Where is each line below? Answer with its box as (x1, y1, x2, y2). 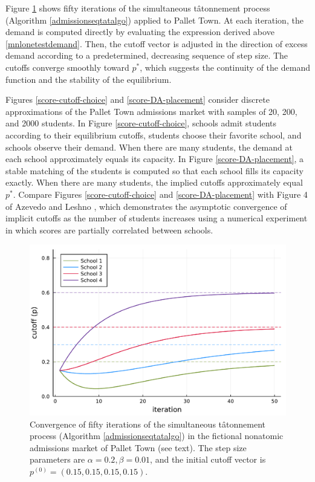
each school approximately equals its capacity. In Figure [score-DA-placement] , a (5, 152, 304, 165)
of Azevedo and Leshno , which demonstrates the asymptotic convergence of (5, 200, 287, 212)
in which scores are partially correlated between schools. (5, 223, 213, 236)
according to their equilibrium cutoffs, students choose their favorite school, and (5, 128, 302, 141)
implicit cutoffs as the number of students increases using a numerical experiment (5, 212, 308, 224)
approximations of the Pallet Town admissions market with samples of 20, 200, (5, 105, 297, 117)
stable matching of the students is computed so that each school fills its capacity (5, 164, 304, 177)
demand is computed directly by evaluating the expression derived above (5, 25, 274, 38)
